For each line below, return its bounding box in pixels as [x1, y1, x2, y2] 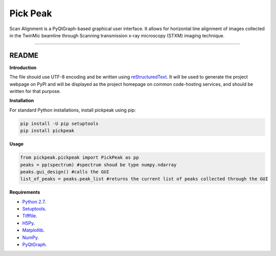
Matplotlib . [22, 227, 45, 234]
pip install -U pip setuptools [20, 121, 99, 126]
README [9, 51, 38, 60]
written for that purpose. [9, 88, 61, 95]
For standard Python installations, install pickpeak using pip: [9, 107, 136, 113]
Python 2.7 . [22, 198, 46, 204]
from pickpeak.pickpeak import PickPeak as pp [20, 155, 139, 160]
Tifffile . [22, 213, 37, 219]
